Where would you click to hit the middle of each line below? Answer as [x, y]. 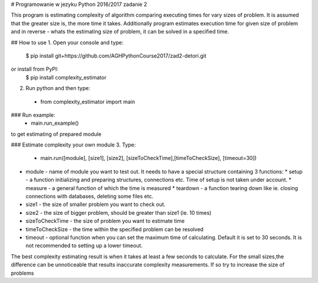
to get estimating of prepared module [56, 134]
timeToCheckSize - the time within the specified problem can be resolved [115, 229]
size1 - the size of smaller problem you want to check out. [96, 204]
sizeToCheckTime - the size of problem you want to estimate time [105, 221]
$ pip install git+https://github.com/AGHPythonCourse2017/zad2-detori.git [116, 55]
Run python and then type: [58, 88]
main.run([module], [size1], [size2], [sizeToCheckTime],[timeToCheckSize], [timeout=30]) [148, 158]
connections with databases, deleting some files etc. [90, 197]
